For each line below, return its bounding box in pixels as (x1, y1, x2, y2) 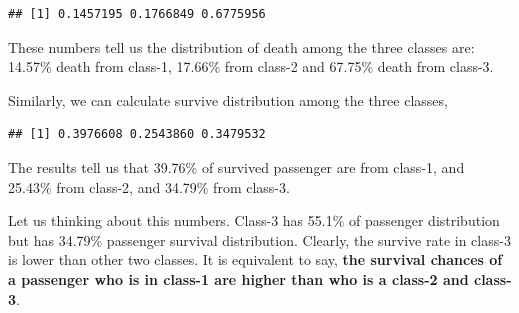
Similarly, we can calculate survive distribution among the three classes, (8, 89, 448, 110)
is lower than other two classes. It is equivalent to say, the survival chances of (8, 249, 503, 270)
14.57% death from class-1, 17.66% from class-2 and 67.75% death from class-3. (8, 56, 494, 77)
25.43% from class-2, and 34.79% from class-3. (8, 176, 290, 197)
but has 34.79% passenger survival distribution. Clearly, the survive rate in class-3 (8, 229, 511, 250)
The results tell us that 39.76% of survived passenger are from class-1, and (8, 156, 465, 177)
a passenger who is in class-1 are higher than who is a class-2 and (8, 268, 469, 289)
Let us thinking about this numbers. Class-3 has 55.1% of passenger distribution (8, 210, 500, 231)
